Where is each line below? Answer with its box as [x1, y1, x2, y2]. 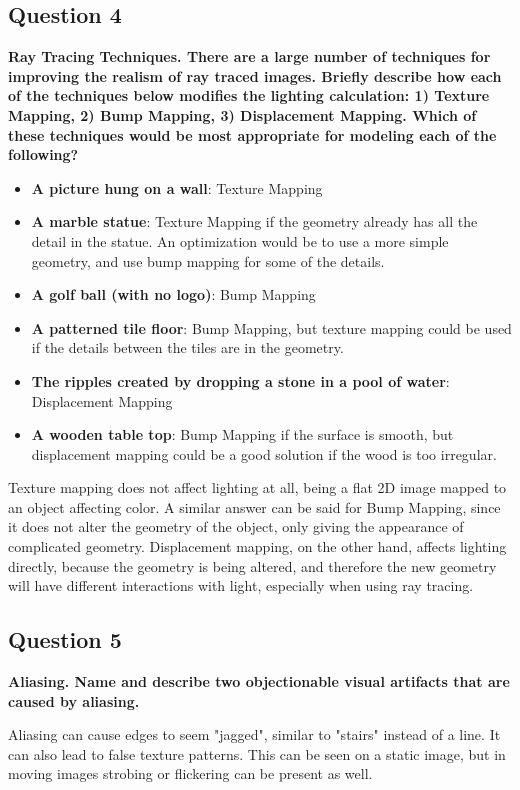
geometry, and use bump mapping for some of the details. [31, 250, 385, 271]
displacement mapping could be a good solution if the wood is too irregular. [31, 443, 497, 464]
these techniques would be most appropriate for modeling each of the [8, 124, 497, 145]
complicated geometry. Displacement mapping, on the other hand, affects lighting [8, 536, 507, 557]
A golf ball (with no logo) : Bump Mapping [31, 284, 316, 305]
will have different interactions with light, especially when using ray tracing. [8, 575, 474, 596]
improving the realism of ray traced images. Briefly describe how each [8, 65, 502, 86]
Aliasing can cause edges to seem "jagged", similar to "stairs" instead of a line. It [8, 724, 501, 745]
